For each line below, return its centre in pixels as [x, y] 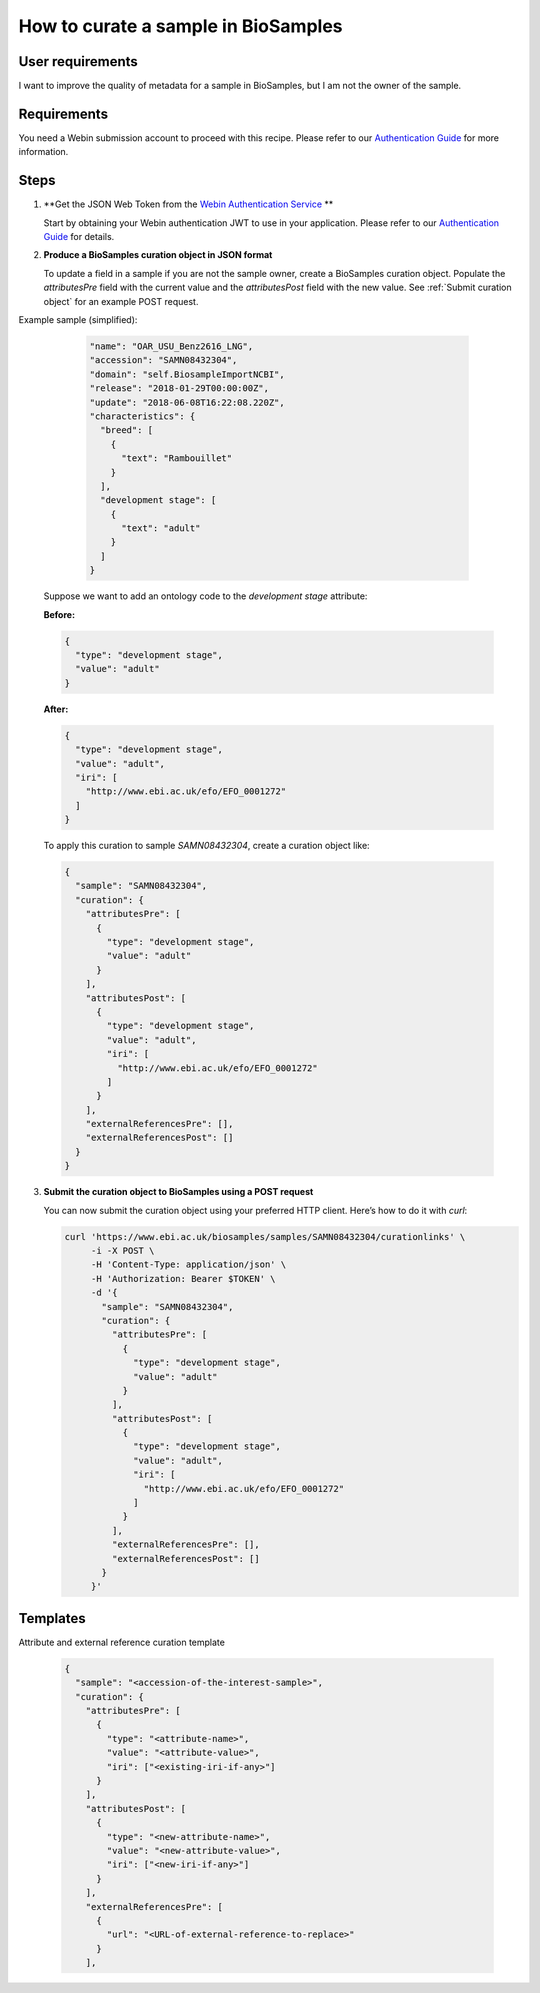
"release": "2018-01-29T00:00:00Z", [179, 388]
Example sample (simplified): [78, 319]
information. [43, 152]
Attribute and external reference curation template [121, 1642]
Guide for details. [79, 237]
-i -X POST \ [122, 1250]
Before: [59, 614]
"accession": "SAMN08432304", [163, 360]
